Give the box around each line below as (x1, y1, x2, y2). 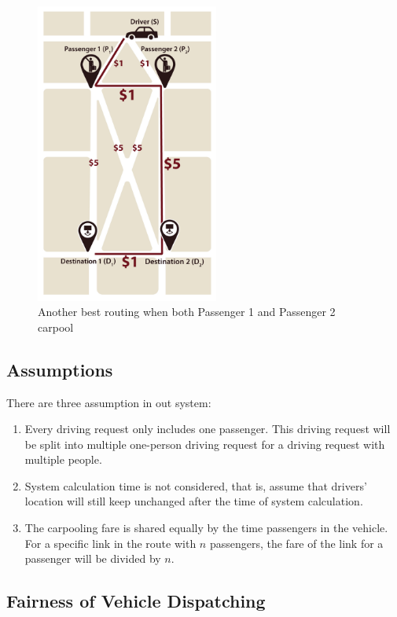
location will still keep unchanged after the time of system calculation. (24, 493, 363, 509)
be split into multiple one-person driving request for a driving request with (24, 435, 385, 452)
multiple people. (24, 451, 102, 468)
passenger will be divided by (24, 550, 161, 567)
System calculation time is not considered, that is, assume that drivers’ (24, 477, 367, 494)
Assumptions (6, 357, 113, 381)
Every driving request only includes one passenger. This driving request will (24, 421, 391, 437)
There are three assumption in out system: (6, 394, 211, 410)
